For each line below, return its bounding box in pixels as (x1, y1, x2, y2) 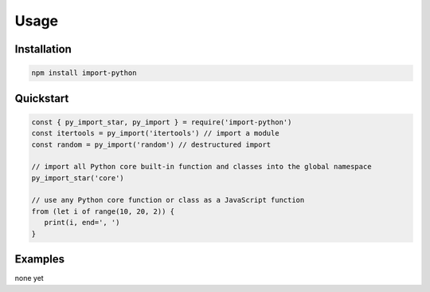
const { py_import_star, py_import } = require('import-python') (31, 117, 292, 127)
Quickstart (14, 92, 69, 105)
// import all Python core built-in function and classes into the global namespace (31, 162, 372, 172)
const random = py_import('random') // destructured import (31, 140, 272, 149)
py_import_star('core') (31, 173, 125, 183)
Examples (14, 252, 65, 266)
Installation (14, 42, 72, 56)
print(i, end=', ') (44, 218, 120, 227)
